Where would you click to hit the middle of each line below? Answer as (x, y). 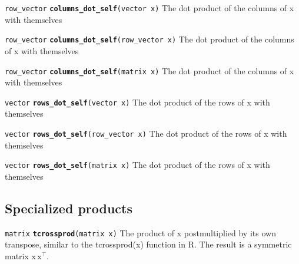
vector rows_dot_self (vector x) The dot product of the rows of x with (137, 102)
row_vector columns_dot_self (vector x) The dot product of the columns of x (149, 8)
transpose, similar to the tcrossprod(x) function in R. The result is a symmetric (148, 244)
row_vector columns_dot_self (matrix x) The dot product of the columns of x (149, 70)
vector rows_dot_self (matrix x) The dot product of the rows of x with (137, 165)
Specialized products (69, 208)
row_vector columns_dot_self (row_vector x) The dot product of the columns (149, 39)
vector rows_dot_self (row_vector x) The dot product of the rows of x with (146, 133)
